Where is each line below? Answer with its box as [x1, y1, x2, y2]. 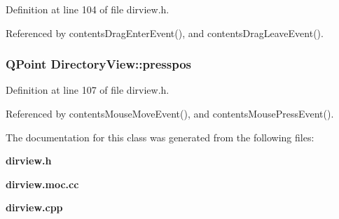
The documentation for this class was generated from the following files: [6, 129, 314, 144]
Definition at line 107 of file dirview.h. [6, 83, 169, 97]
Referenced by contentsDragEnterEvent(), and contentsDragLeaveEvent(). [6, 25, 324, 40]
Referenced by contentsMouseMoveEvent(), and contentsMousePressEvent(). [6, 106, 334, 120]
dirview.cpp [6, 200, 63, 215]
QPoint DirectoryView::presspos [6, 55, 191, 73]
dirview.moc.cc [6, 176, 79, 191]
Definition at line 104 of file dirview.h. [6, 2, 169, 16]
